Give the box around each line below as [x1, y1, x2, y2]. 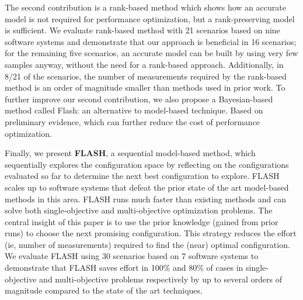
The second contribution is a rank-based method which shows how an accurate [5, 1, 286, 13]
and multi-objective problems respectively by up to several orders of [39, 273, 282, 285]
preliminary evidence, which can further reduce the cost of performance [5, 115, 260, 127]
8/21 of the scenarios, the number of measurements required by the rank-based [5, 70, 287, 82]
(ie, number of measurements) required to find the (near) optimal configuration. [5, 238, 290, 250]
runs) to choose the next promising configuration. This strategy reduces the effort [5, 227, 297, 239]
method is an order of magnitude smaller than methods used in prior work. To [5, 81, 285, 94]
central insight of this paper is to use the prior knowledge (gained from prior [5, 215, 278, 227]
